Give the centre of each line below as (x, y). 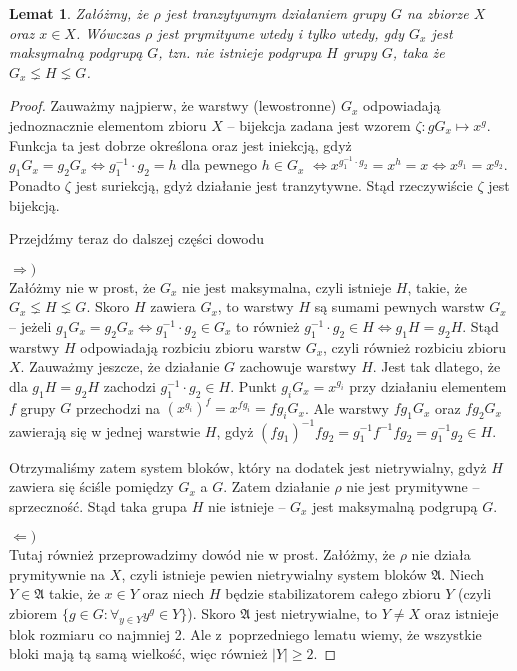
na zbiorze (437, 13)
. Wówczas (108, 32)
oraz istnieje (461, 613)
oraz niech (173, 593)
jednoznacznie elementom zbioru (108, 124)
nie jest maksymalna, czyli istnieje (287, 286)
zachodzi (129, 385)
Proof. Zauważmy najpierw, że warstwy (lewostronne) (173, 105)
